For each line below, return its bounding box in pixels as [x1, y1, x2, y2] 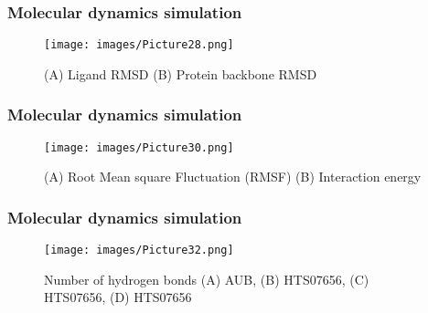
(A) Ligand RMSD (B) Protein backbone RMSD [44, 64, 317, 83]
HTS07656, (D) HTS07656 [44, 287, 192, 307]
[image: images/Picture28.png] [44, 38, 234, 52]
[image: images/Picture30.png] [44, 141, 234, 154]
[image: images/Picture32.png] [44, 244, 234, 257]
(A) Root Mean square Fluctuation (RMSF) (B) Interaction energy [44, 167, 422, 186]
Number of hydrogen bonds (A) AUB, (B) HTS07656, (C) [44, 269, 369, 288]
